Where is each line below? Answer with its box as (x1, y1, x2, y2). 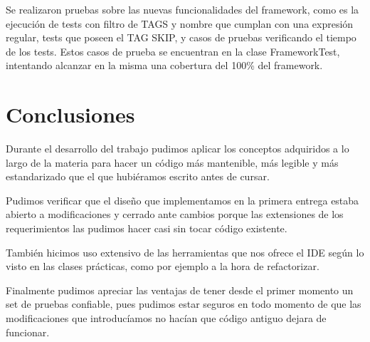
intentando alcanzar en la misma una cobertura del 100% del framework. (6, 58, 323, 73)
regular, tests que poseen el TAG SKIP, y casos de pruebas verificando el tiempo (6, 30, 356, 45)
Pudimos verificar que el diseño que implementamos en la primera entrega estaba (6, 192, 359, 207)
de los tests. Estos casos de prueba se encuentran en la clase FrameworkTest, (6, 43, 340, 58)
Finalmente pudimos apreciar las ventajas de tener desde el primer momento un (6, 282, 354, 297)
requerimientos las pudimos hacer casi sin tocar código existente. (6, 221, 287, 236)
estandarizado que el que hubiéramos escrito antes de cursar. (6, 169, 270, 184)
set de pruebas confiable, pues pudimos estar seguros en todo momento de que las (6, 296, 361, 311)
